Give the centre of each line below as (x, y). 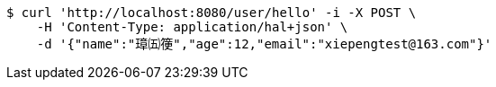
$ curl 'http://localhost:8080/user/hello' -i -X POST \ (212, 13)
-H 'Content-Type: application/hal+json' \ (192, 27)
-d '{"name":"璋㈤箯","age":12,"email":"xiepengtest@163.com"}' (264, 44)
